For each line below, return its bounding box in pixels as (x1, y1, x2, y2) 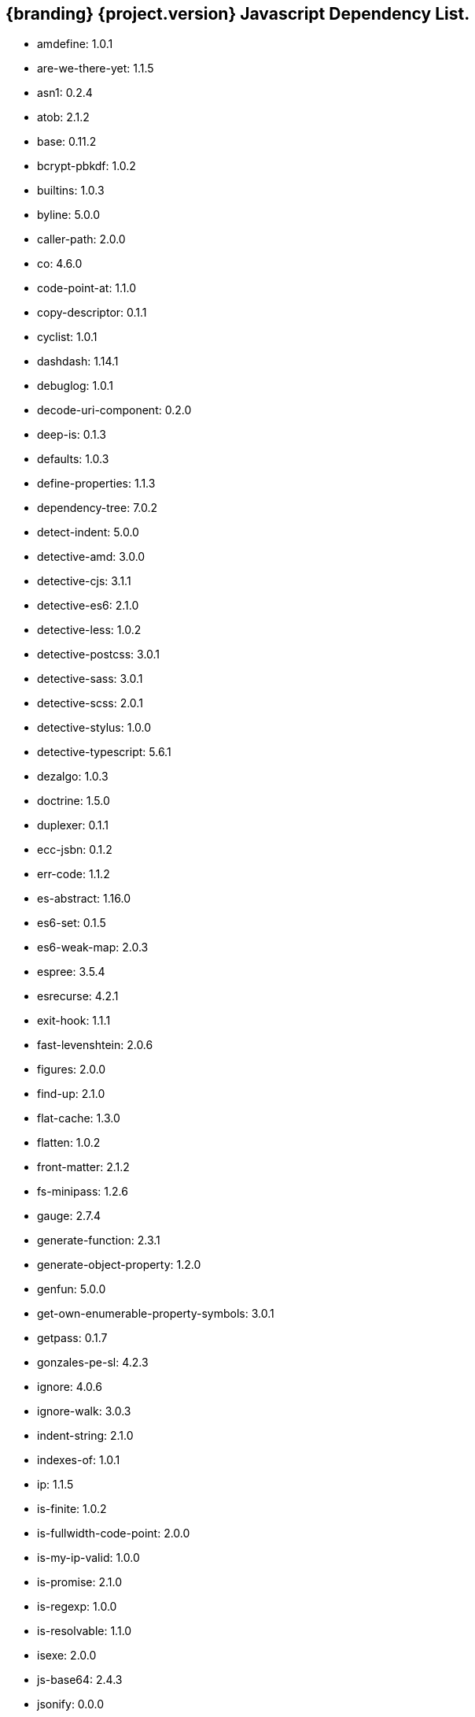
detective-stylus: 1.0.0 (37, 721, 152, 735)
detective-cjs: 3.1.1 (37, 574, 131, 588)
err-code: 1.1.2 (37, 867, 110, 881)
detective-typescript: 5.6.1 (37, 745, 171, 759)
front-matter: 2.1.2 (37, 1160, 130, 1174)
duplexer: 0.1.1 (37, 818, 109, 833)
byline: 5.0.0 (37, 208, 101, 222)
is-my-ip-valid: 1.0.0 (37, 1551, 140, 1565)
